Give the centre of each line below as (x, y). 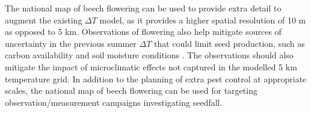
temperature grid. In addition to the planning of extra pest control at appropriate (156, 78)
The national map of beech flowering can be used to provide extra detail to (143, 8)
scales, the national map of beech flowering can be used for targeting (131, 90)
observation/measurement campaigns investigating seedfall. (114, 102)
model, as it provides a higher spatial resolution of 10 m (203, 20)
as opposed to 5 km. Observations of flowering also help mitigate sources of (143, 32)
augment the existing (44, 20)
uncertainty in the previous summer (71, 43)
